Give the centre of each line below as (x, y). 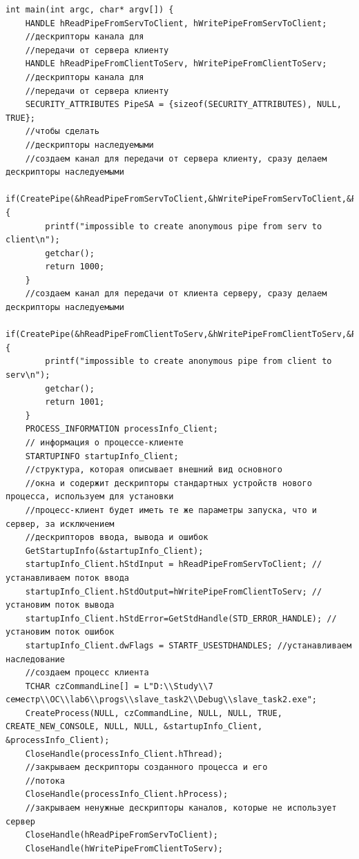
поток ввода (102, 578)
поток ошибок (85, 632)
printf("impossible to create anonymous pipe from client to (188, 361)
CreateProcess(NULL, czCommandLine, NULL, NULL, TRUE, (154, 713)
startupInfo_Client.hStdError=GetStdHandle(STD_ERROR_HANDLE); (174, 618)
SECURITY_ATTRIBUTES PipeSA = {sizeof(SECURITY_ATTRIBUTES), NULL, (183, 105)
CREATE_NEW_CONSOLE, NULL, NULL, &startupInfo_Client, (134, 727)
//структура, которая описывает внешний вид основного (154, 470)
